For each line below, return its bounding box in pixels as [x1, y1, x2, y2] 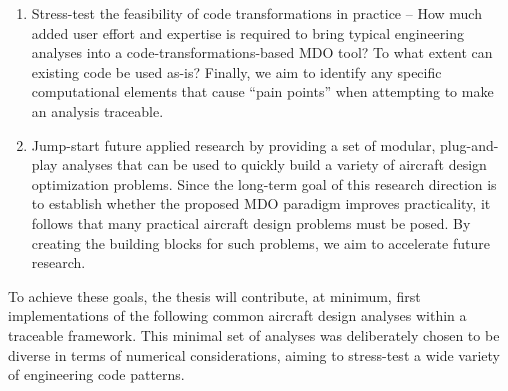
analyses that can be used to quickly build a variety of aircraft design [62, 154, 487, 175]
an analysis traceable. [31, 100, 164, 121]
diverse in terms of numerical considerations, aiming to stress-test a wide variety [8, 344, 500, 365]
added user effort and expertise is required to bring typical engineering [31, 22, 464, 43]
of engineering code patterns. [8, 364, 185, 385]
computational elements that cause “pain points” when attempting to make [31, 81, 494, 102]
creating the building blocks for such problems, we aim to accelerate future [31, 232, 490, 253]
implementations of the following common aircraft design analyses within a [8, 305, 467, 326]
